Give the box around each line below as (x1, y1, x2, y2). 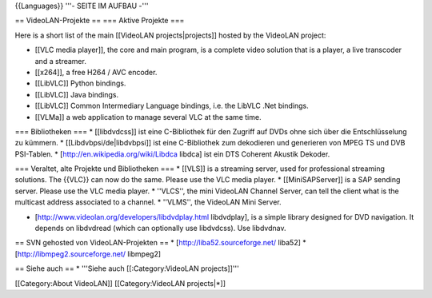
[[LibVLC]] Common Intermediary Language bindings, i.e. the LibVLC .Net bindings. (34, 101, 309, 111)
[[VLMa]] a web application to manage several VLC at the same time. (34, 112, 262, 121)
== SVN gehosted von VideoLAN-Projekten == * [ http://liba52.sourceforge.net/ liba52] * (14, 238, 307, 248)
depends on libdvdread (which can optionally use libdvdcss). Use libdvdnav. (34, 224, 286, 233)
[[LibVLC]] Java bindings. (34, 89, 119, 99)
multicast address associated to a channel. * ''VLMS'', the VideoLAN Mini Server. (14, 197, 282, 207)
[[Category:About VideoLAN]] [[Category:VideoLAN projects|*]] (14, 278, 226, 288)
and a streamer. (34, 56, 87, 66)
